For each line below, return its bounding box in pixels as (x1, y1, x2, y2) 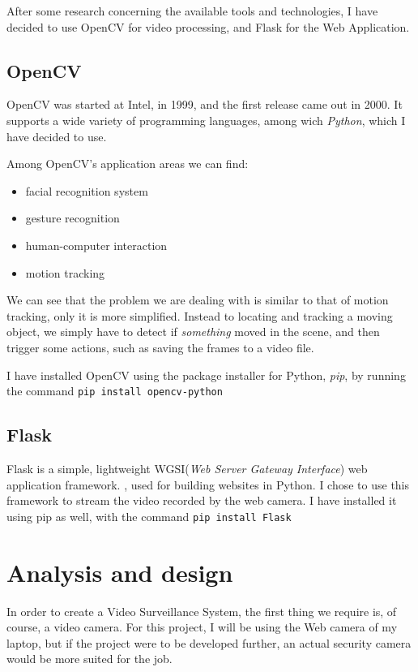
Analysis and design (6, 555, 233, 588)
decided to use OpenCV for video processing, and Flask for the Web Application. (6, 18, 410, 35)
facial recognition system (25, 182, 148, 199)
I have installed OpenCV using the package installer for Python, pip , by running (6, 366, 406, 383)
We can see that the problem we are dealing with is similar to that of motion (6, 291, 389, 308)
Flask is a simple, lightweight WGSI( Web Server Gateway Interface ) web (6, 459, 368, 476)
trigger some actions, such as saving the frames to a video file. (6, 338, 314, 355)
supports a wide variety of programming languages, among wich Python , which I (6, 111, 406, 128)
